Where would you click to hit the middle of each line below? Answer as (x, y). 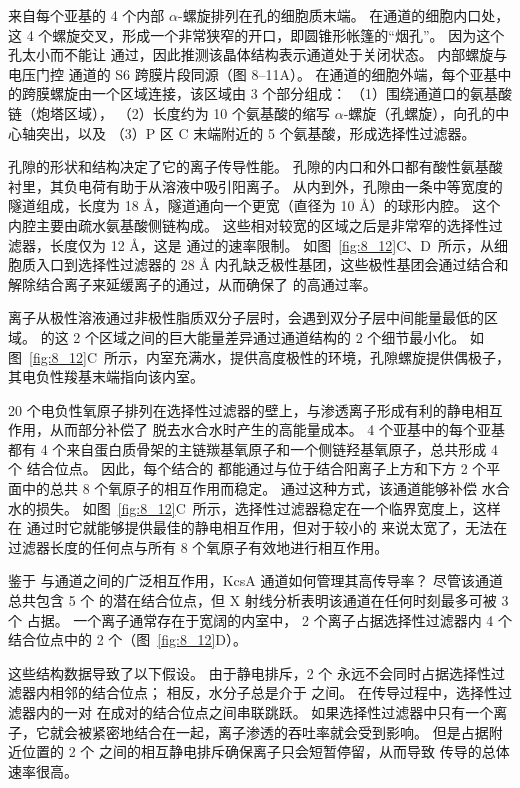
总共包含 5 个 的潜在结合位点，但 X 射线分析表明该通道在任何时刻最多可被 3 (258, 600)
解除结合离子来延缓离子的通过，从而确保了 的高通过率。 (192, 283)
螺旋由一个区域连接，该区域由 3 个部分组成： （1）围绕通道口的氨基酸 (280, 93)
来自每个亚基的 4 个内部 (86, 15)
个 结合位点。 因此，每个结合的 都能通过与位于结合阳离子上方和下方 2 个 (247, 468)
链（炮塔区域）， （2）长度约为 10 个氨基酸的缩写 (169, 112)
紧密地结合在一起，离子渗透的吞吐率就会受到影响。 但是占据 (290, 731)
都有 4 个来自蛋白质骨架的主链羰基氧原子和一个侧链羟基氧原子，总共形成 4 (253, 448)
